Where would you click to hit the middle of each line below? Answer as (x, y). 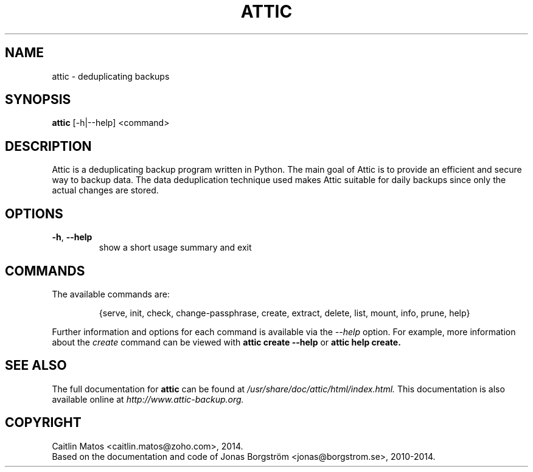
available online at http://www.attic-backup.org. (148, 399)
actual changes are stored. (105, 190)
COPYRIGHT (43, 423)
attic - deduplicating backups (111, 76)
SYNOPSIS (38, 100)
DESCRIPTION (48, 146)
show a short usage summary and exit (175, 248)
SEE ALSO (36, 366)
